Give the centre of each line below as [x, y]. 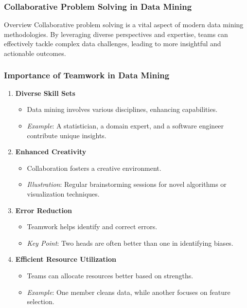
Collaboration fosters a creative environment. [94, 168]
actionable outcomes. [35, 53]
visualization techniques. [63, 193]
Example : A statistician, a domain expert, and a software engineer [125, 126]
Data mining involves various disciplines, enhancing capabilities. [122, 109]
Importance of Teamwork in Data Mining [87, 75]
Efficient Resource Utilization [66, 259]
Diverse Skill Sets [45, 93]
